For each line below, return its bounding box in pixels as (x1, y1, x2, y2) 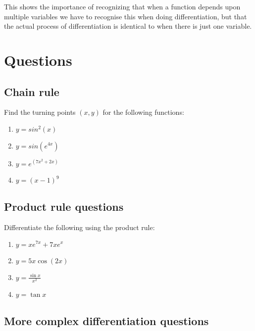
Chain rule (4, 84, 59, 99)
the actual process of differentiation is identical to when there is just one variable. (4, 21, 252, 31)
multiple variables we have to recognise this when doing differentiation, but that (4, 11, 247, 21)
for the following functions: (102, 107, 184, 117)
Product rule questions (4, 199, 124, 214)
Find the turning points (4, 107, 76, 117)
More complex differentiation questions (4, 313, 209, 328)
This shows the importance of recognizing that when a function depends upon (4, 1, 241, 11)
